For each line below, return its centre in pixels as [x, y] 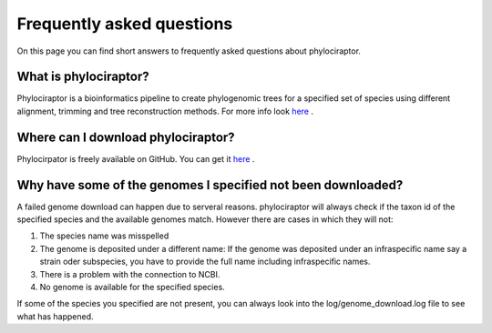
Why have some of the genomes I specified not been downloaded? [210, 185]
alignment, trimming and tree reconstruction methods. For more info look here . [165, 111]
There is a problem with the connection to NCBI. [130, 274]
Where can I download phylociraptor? [126, 137]
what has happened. [56, 316]
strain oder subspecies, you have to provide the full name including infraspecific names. [205, 262]
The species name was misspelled [104, 236]
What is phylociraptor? [83, 77]
